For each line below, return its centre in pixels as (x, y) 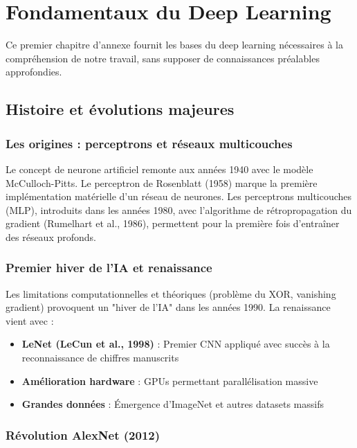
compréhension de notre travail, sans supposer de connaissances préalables (163, 58)
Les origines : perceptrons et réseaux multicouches (149, 143)
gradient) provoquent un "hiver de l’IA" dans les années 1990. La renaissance (168, 307)
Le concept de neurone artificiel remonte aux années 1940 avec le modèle (159, 169)
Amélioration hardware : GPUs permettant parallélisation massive (170, 380)
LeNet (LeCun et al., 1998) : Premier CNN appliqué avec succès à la (176, 344)
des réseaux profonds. (51, 236)
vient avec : (30, 320)
